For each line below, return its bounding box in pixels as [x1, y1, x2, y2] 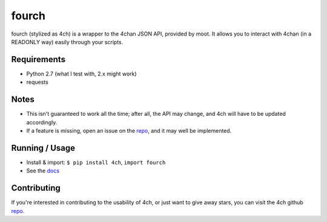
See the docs [26, 167, 60, 174]
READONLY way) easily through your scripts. [11, 38, 124, 45]
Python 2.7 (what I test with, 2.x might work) [26, 70, 137, 77]
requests [26, 78, 48, 86]
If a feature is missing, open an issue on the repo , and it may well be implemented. [26, 127, 232, 134]
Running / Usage [11, 142, 76, 153]
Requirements [11, 54, 66, 65]
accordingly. [26, 118, 58, 126]
